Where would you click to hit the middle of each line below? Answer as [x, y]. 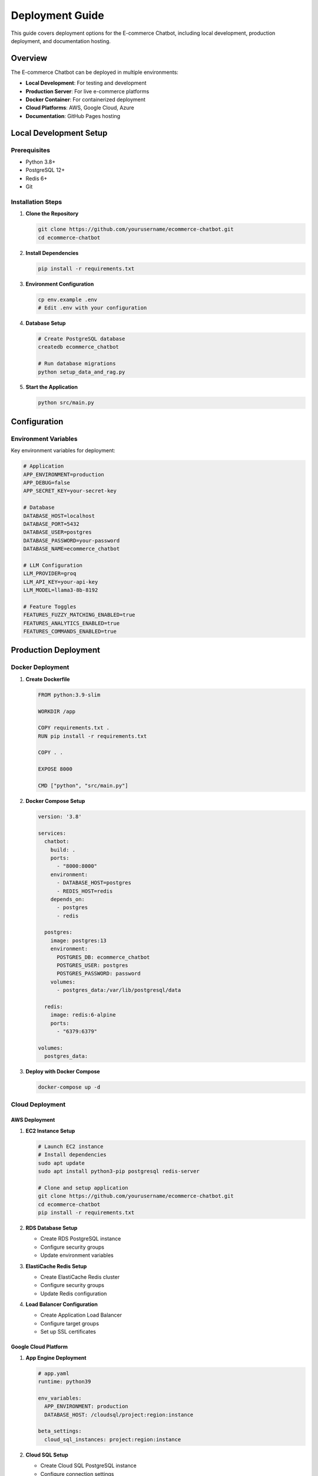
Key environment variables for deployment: [63, 450]
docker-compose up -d [69, 1087]
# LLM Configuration [53, 565]
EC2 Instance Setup [50, 1131]
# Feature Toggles [50, 606]
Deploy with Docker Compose [63, 1072]
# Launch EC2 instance [71, 1146]
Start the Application [52, 387]
